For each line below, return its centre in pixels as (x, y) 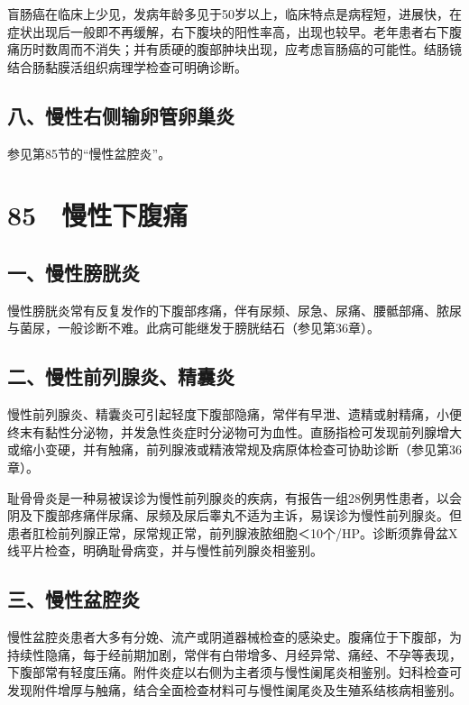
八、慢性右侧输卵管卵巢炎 (121, 115)
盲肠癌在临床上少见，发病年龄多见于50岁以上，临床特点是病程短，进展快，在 (234, 14)
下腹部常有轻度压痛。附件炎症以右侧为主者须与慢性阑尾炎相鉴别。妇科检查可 (234, 672)
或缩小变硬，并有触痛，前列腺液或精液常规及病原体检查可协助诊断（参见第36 (234, 449)
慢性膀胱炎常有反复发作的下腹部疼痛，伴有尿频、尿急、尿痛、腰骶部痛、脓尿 (234, 310)
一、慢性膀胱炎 (74, 272)
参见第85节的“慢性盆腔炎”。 (89, 153)
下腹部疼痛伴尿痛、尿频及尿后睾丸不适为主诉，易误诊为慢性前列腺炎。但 (247, 515)
